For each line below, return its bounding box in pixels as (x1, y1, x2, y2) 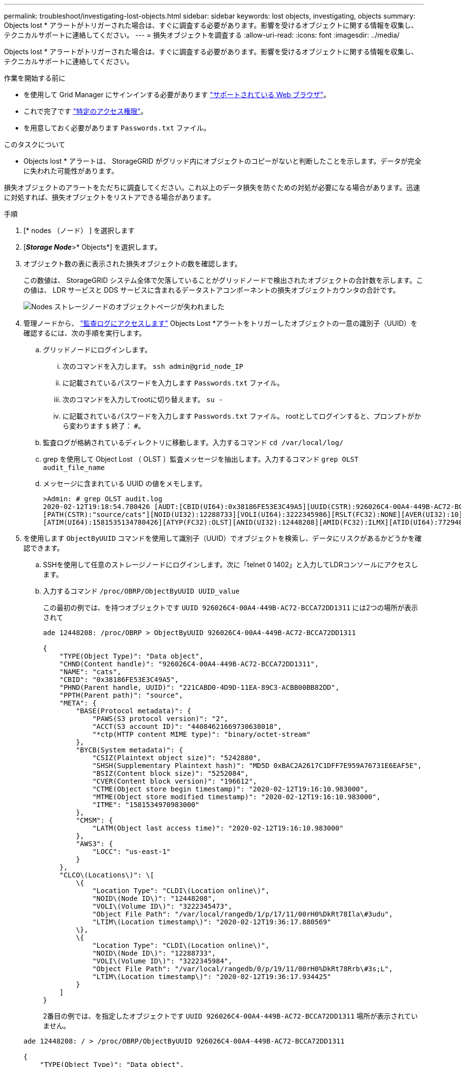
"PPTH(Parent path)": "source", (59, 691, 183, 699)
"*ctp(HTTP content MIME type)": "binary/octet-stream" (92, 730, 311, 738)
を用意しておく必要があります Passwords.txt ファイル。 (23, 124, 210, 132)
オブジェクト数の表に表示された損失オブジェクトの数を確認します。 (23, 259, 242, 268)
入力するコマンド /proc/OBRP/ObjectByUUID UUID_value (43, 587, 240, 595)
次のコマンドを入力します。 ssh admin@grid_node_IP (63, 362, 243, 370)
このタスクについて (4, 140, 65, 149)
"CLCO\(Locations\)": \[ (59, 871, 154, 879)
